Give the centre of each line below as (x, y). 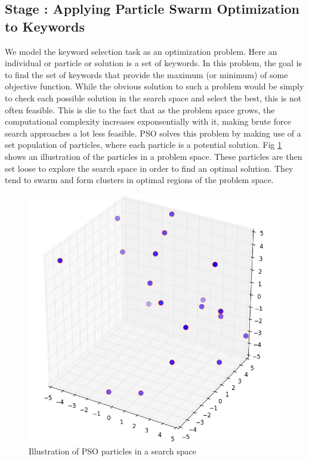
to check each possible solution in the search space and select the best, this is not (153, 98)
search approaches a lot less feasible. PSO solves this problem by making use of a (153, 133)
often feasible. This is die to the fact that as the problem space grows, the (140, 109)
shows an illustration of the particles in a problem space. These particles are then (154, 156)
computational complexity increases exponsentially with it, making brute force (148, 121)
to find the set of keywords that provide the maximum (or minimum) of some (146, 74)
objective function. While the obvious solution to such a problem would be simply (154, 86)
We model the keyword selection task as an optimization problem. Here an (141, 51)
